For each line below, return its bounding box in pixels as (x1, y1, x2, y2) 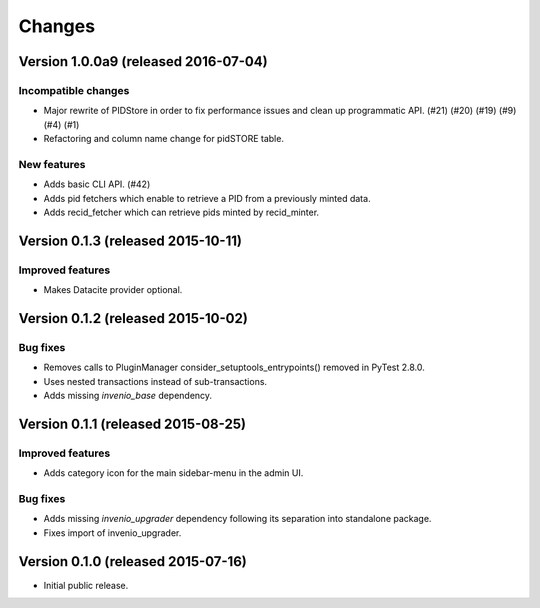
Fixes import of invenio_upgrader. (43, 526, 182, 539)
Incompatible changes (18, 83, 130, 97)
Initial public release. (43, 579, 129, 591)
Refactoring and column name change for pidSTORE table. (43, 133, 285, 145)
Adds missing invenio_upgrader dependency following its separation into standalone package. (43, 513, 432, 525)
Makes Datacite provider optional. (43, 284, 183, 296)
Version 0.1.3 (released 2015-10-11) (18, 232, 242, 249)
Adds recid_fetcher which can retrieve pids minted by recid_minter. (43, 206, 320, 219)
